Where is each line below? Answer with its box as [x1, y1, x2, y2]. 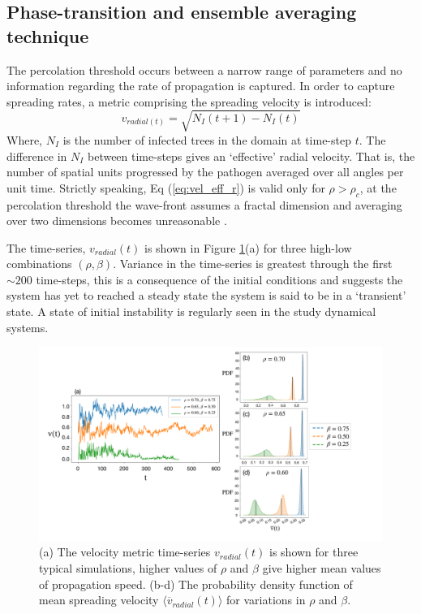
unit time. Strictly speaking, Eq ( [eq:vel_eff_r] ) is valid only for [6, 179, 325, 196]
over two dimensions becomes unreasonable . [6, 212, 227, 229]
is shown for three [269, 543, 359, 560]
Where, [6, 131, 42, 148]
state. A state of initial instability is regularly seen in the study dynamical [6, 303, 376, 320]
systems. [6, 318, 49, 335]
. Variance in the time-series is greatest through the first [113, 255, 393, 272]
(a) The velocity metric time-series [39, 543, 211, 560]
